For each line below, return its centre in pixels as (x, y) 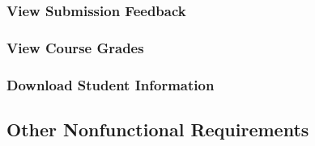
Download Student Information (111, 84)
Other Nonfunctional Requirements (158, 129)
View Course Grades (75, 47)
